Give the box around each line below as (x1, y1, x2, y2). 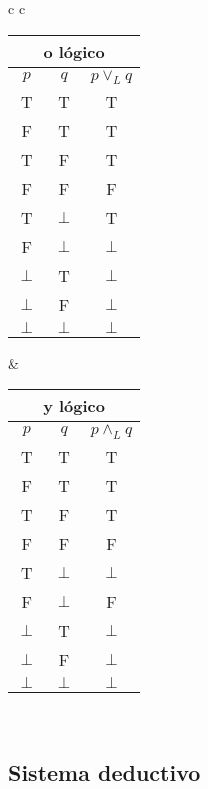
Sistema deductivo (8, 756, 201, 787)
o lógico (43, 39, 105, 63)
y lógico (43, 394, 105, 418)
